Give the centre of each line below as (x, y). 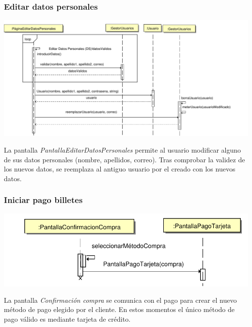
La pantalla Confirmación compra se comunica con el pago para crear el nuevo (120, 300)
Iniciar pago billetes (43, 200)
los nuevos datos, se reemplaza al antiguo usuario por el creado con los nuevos (120, 169)
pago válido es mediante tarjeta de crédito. (67, 319)
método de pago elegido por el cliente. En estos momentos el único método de (119, 309)
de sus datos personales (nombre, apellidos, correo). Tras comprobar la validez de (125, 159)
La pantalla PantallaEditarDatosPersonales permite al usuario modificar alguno (123, 150)
